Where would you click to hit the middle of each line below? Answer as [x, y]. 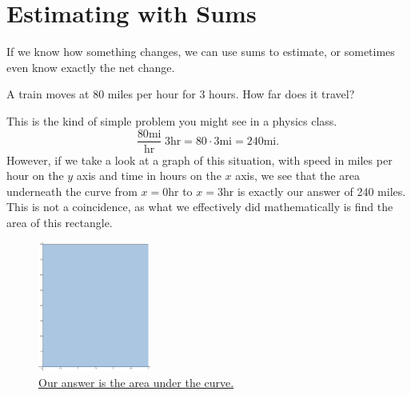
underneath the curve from [72, 191]
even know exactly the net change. [91, 67]
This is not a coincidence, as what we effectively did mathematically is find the [200, 207]
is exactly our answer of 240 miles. [321, 191]
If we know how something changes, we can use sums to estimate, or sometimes [201, 52]
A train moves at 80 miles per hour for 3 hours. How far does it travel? [181, 94]
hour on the [35, 176]
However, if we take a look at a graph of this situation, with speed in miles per [200, 160]
